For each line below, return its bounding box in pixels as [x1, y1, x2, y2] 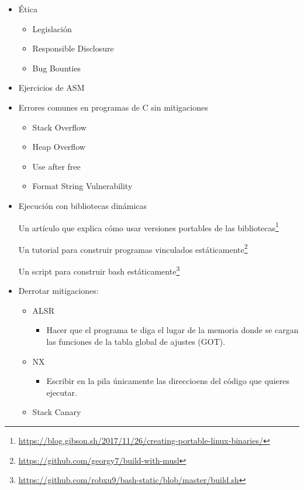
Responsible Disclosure [32, 42, 114, 54]
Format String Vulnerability [32, 180, 133, 192]
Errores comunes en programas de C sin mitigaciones [18, 101, 208, 113]
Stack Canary [32, 406, 81, 418]
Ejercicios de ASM [18, 81, 85, 94]
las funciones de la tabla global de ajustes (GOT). [46, 335, 226, 348]
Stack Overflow [32, 121, 87, 133]
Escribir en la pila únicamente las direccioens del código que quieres [46, 375, 289, 387]
